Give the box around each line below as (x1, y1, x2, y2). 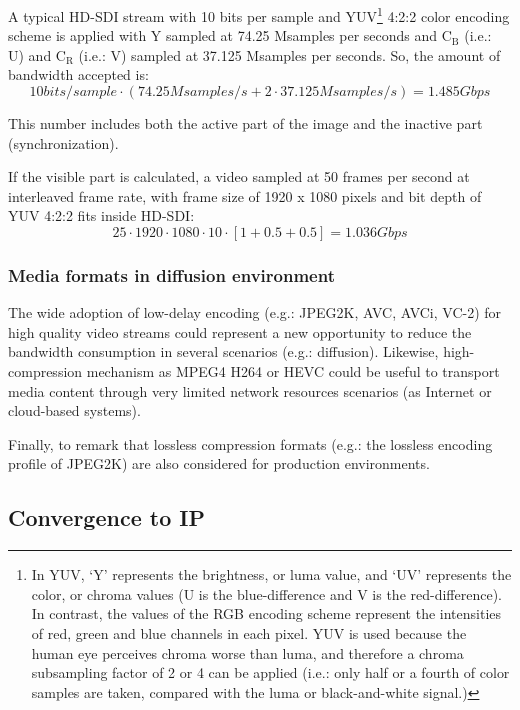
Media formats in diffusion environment (8, 262, 335, 287)
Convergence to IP (8, 502, 205, 533)
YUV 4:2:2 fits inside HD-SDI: (8, 205, 195, 226)
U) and (8, 44, 52, 65)
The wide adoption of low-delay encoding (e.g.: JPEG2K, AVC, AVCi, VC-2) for (8, 302, 502, 323)
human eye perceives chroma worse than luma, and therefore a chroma (31, 642, 464, 663)
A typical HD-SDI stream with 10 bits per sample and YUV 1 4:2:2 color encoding (8, 3, 510, 26)
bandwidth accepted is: (8, 64, 149, 85)
